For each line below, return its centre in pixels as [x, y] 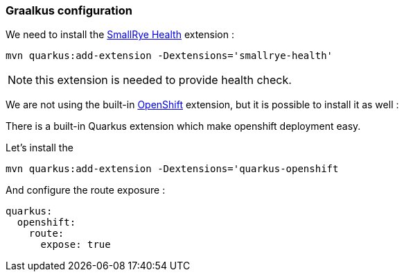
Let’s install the [39, 148]
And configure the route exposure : [86, 190]
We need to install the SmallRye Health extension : [120, 35]
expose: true [76, 245]
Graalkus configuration [69, 10]
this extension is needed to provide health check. [164, 80]
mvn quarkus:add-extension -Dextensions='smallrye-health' [169, 56]
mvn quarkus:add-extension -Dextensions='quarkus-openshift [172, 169]
